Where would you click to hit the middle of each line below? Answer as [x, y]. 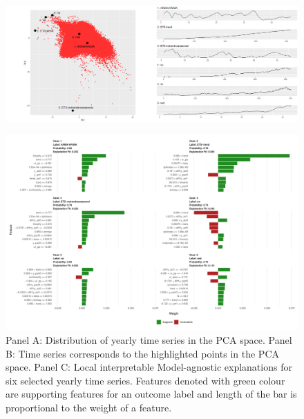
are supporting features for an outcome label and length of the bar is [151, 394]
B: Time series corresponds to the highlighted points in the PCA [142, 353]
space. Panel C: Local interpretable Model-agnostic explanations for [149, 367]
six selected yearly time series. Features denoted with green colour [145, 380]
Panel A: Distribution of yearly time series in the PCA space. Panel [149, 339]
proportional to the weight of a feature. [89, 407]
